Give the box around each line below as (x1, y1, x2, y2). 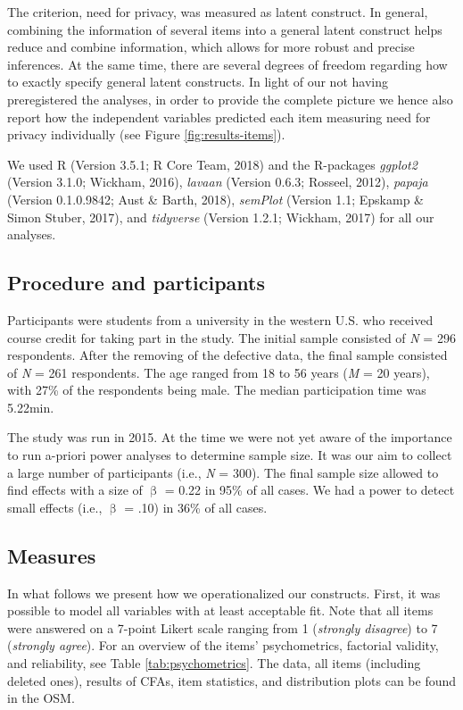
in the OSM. (7, 689, 75, 707)
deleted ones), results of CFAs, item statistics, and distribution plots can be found (7, 671, 457, 689)
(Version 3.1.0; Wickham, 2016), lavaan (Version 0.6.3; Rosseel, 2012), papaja (7, 172, 428, 191)
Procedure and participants (7, 269, 265, 297)
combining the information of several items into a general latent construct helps (7, 20, 442, 38)
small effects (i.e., (7, 497, 103, 516)
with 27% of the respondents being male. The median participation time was (7, 380, 426, 399)
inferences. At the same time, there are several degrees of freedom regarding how (7, 54, 448, 73)
